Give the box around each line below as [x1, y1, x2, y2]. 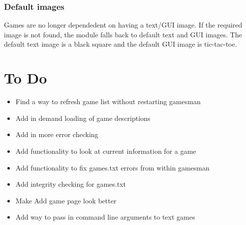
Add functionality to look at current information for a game [15, 145, 196, 156]
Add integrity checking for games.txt [15, 179, 126, 189]
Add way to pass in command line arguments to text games [15, 212, 195, 222]
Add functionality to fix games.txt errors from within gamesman [15, 162, 210, 172]
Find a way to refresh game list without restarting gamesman [15, 96, 201, 107]
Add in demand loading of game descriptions [15, 112, 151, 123]
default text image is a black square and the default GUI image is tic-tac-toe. [4, 39, 237, 49]
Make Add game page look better [15, 195, 117, 205]
